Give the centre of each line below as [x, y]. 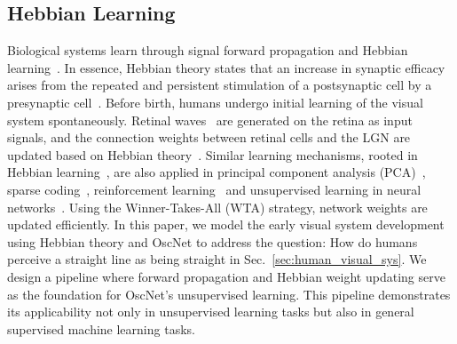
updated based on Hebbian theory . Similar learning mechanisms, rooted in [213, 154]
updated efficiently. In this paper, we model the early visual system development [226, 224]
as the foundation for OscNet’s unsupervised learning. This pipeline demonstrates [229, 294]
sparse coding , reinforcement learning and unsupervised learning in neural [214, 189]
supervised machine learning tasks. [101, 328]
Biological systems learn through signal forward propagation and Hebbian [208, 50]
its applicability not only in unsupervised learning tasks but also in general [211, 312]
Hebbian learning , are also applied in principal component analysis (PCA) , [217, 172]
